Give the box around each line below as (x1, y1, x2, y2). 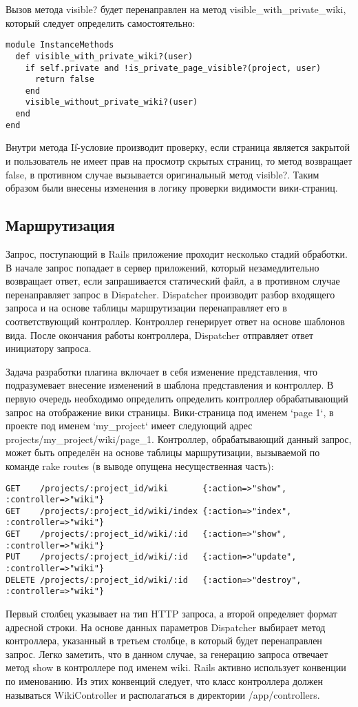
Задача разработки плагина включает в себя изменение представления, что (6, 364, 317, 378)
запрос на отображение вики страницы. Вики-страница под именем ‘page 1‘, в (6, 404, 334, 419)
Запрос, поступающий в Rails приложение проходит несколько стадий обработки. (6, 247, 348, 261)
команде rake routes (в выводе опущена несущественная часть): (6, 458, 274, 473)
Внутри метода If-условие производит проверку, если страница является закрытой (6, 140, 350, 154)
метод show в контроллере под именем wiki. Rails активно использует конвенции (6, 660, 346, 675)
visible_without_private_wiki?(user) (25, 97, 198, 107)
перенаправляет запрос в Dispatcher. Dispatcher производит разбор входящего (6, 287, 335, 301)
